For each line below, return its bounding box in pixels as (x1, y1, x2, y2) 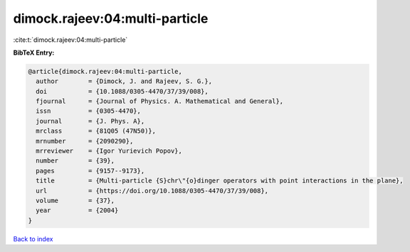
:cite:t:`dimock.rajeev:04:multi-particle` (13, 35, 128, 44)
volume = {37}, (36, 197, 115, 204)
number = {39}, (36, 157, 115, 165)
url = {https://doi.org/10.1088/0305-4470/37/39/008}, (36, 187, 269, 195)
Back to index (13, 234, 53, 243)
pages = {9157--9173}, (36, 167, 145, 175)
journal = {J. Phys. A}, (36, 117, 145, 125)
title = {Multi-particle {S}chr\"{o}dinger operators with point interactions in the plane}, (36, 177, 404, 185)
